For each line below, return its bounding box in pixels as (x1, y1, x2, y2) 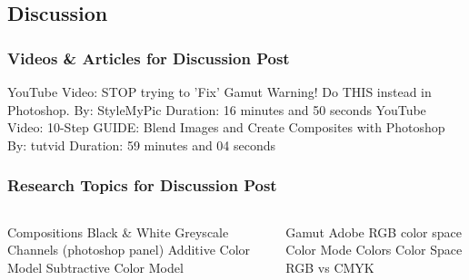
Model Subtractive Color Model (7, 257, 184, 276)
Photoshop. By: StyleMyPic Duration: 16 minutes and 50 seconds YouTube (7, 100, 426, 119)
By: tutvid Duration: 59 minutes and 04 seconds (7, 135, 276, 154)
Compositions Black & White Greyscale (7, 222, 229, 241)
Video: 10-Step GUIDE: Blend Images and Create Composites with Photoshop (7, 118, 445, 137)
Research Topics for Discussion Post (7, 174, 277, 197)
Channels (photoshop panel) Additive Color (7, 240, 251, 259)
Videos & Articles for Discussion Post (7, 46, 290, 69)
